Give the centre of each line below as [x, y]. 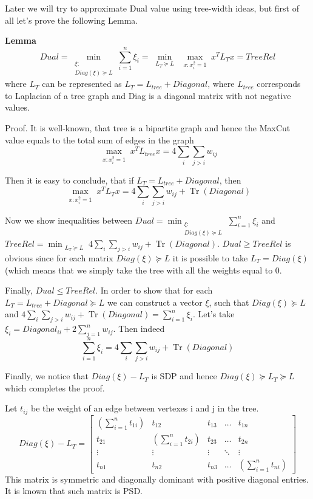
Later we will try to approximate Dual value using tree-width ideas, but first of [152, 8]
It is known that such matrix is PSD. [74, 491]
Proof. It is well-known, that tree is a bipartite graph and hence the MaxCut [148, 128]
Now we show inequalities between [69, 220]
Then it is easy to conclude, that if [69, 180]
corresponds [279, 84]
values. [17, 107]
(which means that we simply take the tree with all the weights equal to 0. [143, 270]
